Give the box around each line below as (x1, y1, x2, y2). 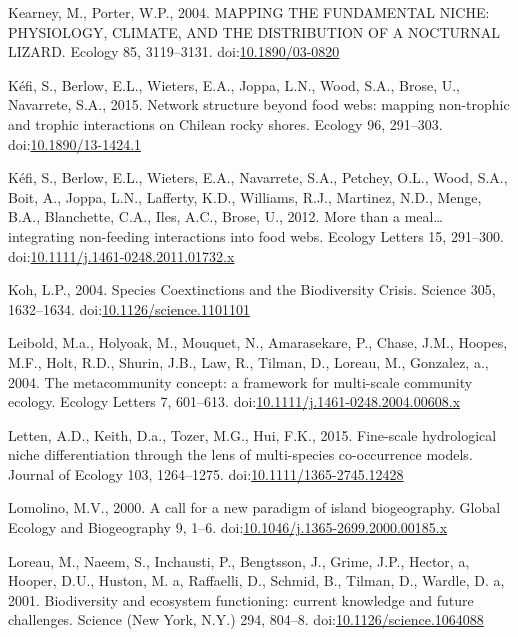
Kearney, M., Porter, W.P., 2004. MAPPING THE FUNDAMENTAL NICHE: (8, 2, 490, 22)
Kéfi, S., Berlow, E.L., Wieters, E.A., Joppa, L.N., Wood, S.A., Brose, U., (8, 74, 461, 95)
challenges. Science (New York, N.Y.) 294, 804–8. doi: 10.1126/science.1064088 (8, 609, 484, 630)
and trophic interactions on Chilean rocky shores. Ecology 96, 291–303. (8, 113, 443, 134)
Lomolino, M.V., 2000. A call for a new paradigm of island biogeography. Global (8, 497, 501, 518)
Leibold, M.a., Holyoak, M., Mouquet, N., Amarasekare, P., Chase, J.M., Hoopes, (8, 332, 508, 353)
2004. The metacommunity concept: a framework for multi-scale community (8, 371, 473, 392)
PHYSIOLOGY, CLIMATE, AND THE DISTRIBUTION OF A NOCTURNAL (8, 21, 501, 42)
